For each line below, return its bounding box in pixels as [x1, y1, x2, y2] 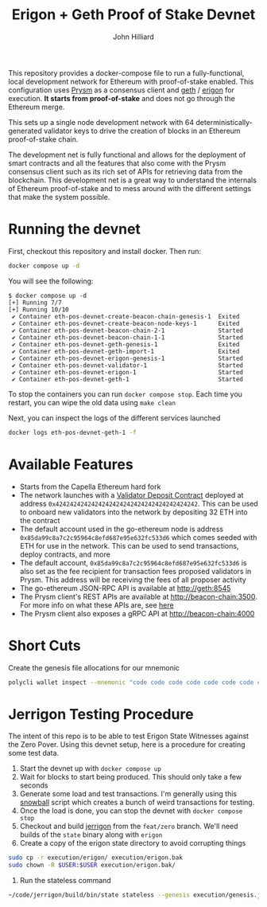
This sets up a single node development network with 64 [8, 117, 195, 127]
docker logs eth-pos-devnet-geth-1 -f [8, 428, 137, 436]
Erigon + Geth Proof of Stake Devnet [11, 6, 256, 24]
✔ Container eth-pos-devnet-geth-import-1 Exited [11, 347, 240, 355]
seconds [19, 780, 48, 790]
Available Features [8, 455, 133, 473]
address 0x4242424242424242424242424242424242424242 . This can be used [19, 498, 258, 508]
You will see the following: [8, 276, 94, 286]
